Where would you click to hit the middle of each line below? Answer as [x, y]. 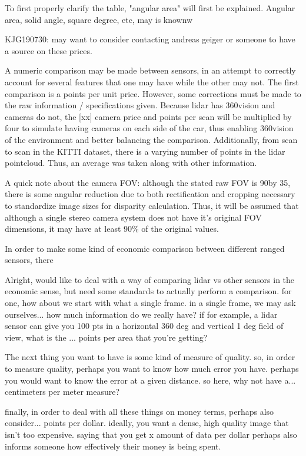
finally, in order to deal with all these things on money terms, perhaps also [139, 411]
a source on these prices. [49, 50]
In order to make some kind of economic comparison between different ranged [145, 248]
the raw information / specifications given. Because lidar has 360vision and [140, 105]
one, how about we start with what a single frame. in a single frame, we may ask [150, 303]
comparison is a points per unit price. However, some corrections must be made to [153, 93]
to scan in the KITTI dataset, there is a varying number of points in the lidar [145, 151]
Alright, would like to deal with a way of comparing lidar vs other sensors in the [150, 279]
